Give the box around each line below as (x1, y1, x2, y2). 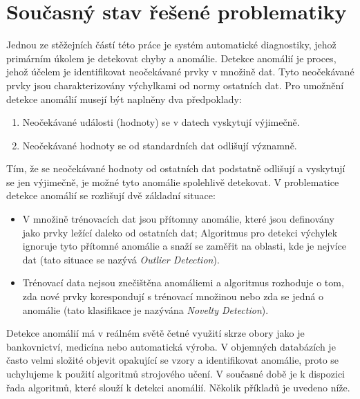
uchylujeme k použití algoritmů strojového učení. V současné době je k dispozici (6, 366, 345, 380)
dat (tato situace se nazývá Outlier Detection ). (22, 252, 220, 266)
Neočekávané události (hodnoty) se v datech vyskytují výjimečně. (22, 115, 300, 129)
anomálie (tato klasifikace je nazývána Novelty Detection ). (22, 302, 269, 317)
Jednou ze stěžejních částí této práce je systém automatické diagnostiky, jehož (6, 37, 337, 52)
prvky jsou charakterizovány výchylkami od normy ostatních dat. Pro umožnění (6, 77, 344, 92)
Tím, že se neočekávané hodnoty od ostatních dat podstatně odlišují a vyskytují (6, 161, 345, 176)
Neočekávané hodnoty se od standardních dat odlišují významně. (22, 138, 297, 152)
